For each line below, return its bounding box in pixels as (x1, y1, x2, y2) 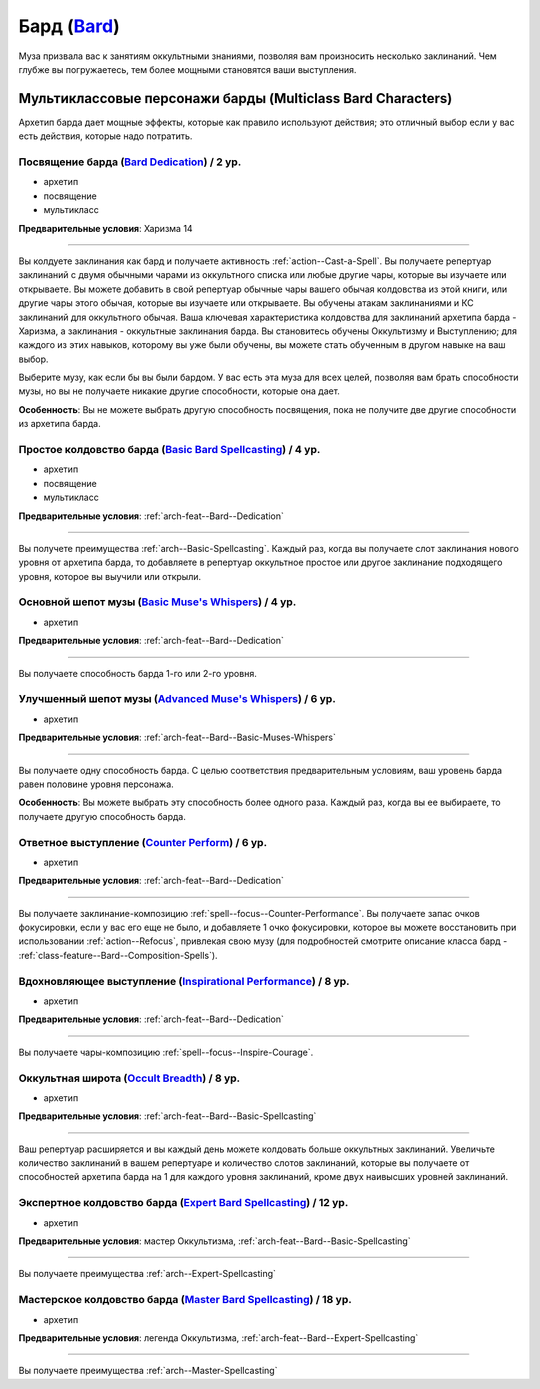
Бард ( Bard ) (18, 15, 120, 37)
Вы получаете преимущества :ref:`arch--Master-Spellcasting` (18, 1365, 278, 1377)
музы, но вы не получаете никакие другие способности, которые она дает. (18, 385, 340, 397)
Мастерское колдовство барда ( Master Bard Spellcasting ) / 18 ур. (18, 1293, 352, 1307)
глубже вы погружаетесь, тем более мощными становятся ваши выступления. (18, 63, 357, 75)
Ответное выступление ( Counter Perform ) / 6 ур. (18, 835, 268, 849)
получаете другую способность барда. (18, 810, 187, 822)
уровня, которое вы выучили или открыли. (18, 570, 202, 582)
